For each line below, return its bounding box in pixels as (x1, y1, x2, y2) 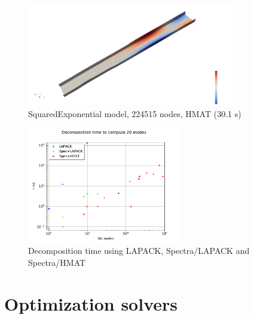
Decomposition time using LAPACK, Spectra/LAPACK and (28, 244, 250, 257)
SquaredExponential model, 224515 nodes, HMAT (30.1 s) (28, 108, 241, 120)
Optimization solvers (4, 291, 178, 315)
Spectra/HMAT (28, 256, 86, 268)
